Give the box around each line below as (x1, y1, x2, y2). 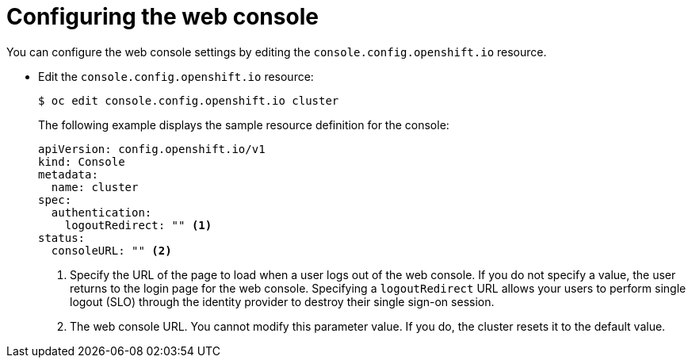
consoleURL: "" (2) (51, 243, 172, 257)
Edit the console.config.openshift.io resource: (38, 69, 314, 83)
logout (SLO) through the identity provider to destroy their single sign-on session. (70, 294, 495, 308)
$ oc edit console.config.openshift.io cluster (38, 94, 339, 107)
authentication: (51, 205, 152, 219)
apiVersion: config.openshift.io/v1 (38, 142, 266, 155)
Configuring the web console (6, 3, 319, 30)
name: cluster (51, 180, 139, 193)
